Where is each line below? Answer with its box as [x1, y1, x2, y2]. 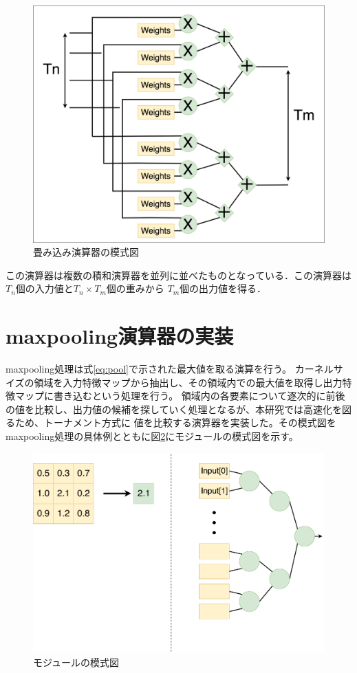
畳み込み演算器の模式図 [33, 245, 139, 259]
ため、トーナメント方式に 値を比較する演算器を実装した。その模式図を [14, 415, 336, 430]
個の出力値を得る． [180, 281, 267, 296]
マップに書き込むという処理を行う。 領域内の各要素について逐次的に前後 [14, 388, 345, 403]
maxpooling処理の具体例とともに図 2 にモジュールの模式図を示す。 [6, 428, 299, 443]
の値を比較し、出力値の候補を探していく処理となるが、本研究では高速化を [6, 401, 342, 416]
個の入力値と [15, 281, 74, 296]
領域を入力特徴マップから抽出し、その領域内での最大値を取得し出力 [34, 375, 343, 389]
